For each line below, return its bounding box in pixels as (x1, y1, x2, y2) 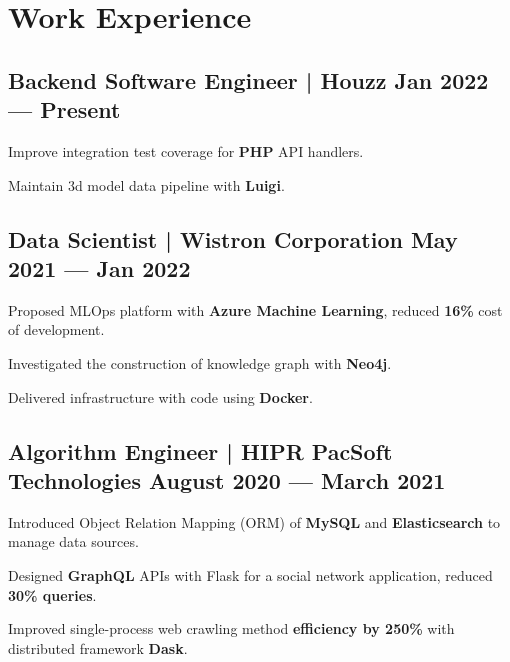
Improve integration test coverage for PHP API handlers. (8, 140, 364, 161)
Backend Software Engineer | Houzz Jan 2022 (8, 64, 489, 95)
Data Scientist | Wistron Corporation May (8, 223, 458, 254)
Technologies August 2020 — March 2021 (8, 464, 446, 495)
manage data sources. (8, 531, 139, 552)
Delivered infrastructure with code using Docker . (8, 386, 313, 407)
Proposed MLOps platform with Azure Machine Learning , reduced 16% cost (8, 299, 503, 320)
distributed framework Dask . (8, 637, 188, 658)
